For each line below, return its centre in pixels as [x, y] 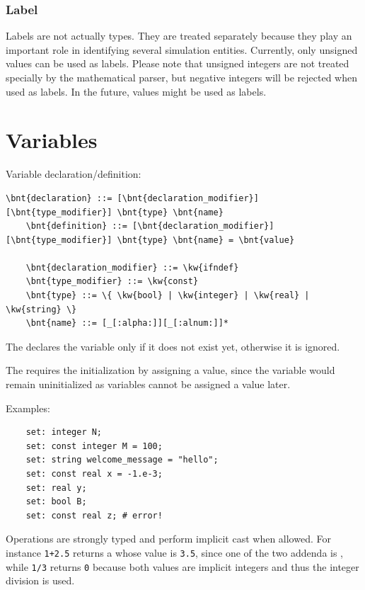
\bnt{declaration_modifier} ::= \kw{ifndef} [132, 267]
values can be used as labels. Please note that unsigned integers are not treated [178, 63]
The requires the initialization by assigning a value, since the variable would [170, 370]
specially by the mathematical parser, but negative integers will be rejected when [181, 77]
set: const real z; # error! [94, 515]
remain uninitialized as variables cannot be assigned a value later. [148, 384]
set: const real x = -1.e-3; [94, 474]
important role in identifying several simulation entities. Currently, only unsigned [182, 49]
